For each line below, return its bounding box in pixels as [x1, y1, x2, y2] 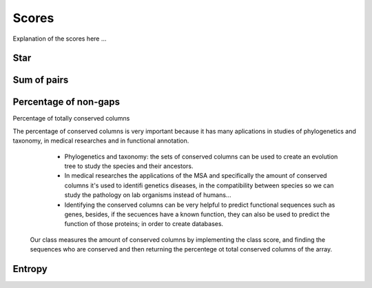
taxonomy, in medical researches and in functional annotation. [12, 136, 189, 145]
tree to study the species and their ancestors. [64, 162, 194, 170]
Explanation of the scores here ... [12, 34, 107, 43]
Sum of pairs [12, 74, 69, 86]
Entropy [12, 263, 48, 275]
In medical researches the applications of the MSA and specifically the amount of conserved [64, 172, 327, 180]
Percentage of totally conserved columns [12, 114, 130, 123]
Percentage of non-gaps [12, 96, 121, 108]
